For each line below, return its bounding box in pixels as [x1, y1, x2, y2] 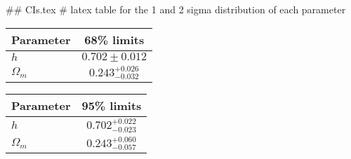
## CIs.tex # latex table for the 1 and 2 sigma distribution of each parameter [6, 2, 346, 16]
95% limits [81, 97, 142, 114]
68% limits [84, 31, 145, 48]
